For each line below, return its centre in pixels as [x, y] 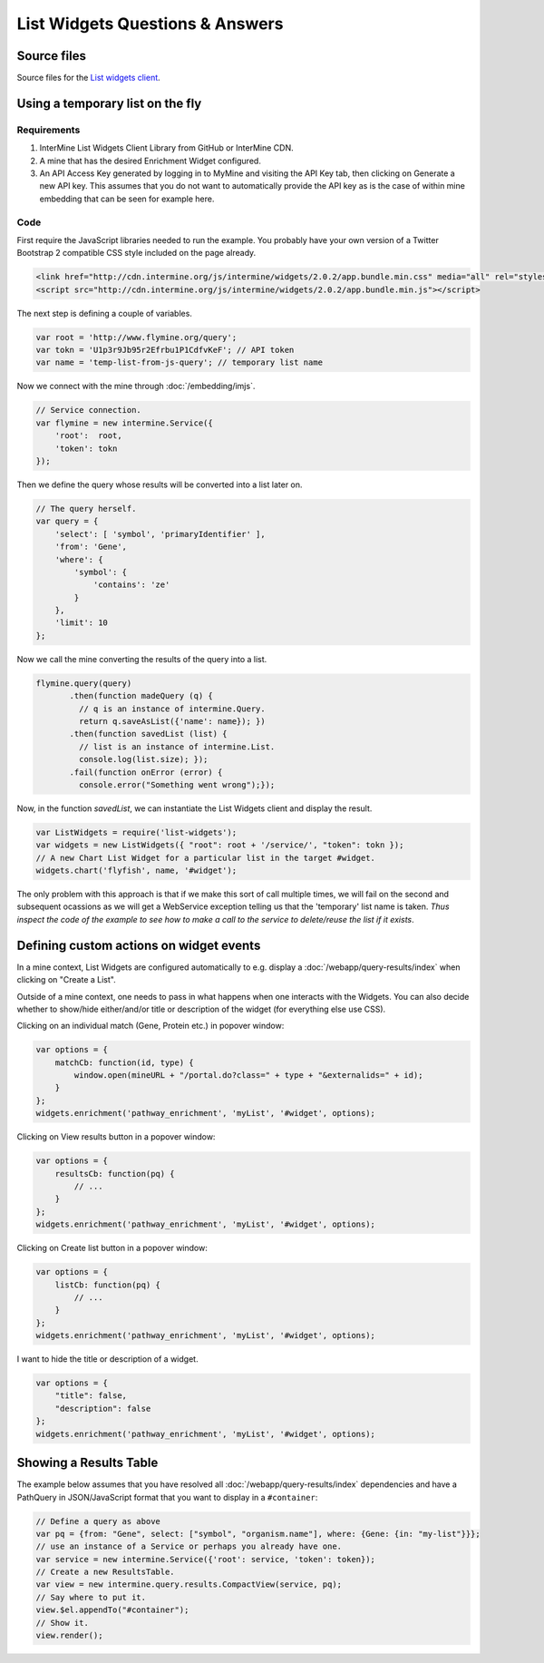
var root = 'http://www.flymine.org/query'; [136, 337]
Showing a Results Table [87, 1463]
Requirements [49, 130]
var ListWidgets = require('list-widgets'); [136, 832]
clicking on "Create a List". [67, 980]
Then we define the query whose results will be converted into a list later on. [160, 484]
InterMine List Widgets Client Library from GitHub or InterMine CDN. [166, 148]
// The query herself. [86, 509]
